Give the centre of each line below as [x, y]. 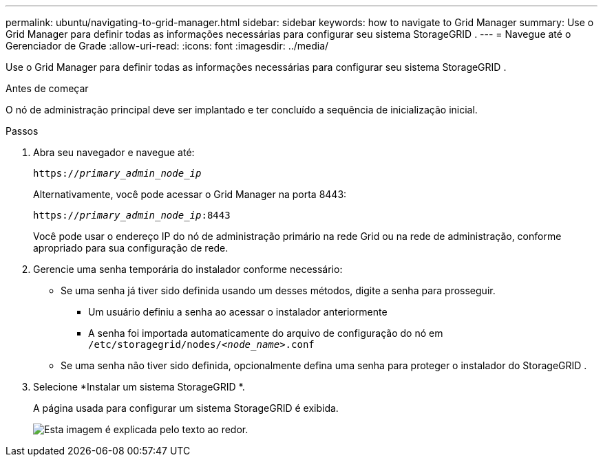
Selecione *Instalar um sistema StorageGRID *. [139, 387]
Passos [22, 131]
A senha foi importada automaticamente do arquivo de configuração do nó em [266, 333]
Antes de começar [47, 88]
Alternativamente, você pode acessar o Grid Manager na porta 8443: [190, 194]
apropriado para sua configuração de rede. [131, 248]
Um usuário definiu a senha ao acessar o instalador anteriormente [238, 312]
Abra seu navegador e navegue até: [114, 152]
